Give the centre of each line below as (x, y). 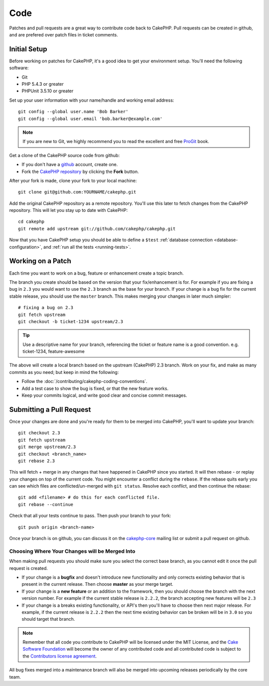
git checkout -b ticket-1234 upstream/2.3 (71, 321)
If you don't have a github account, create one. (70, 165)
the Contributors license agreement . (60, 656)
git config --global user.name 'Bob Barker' (73, 112)
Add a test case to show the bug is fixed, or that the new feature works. (95, 388)
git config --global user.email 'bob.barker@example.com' (90, 119)
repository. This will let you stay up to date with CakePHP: (68, 210)
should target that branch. (48, 619)
